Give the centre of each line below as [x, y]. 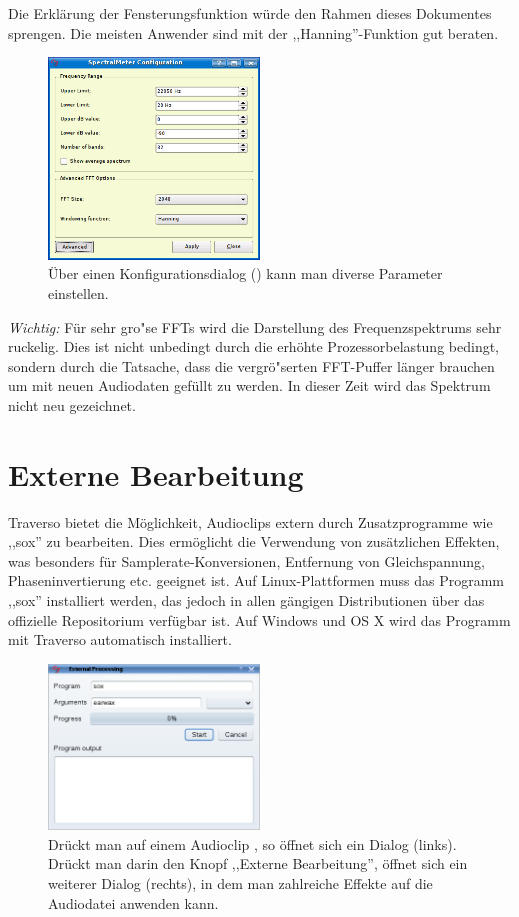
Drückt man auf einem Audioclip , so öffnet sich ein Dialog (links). [252, 843]
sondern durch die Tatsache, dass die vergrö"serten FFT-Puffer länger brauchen [251, 365]
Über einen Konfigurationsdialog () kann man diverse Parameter [245, 273]
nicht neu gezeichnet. [72, 404]
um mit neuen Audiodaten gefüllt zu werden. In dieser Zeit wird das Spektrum [249, 385]
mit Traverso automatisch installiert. [120, 639]
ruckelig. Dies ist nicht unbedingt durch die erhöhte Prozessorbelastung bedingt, [254, 346]
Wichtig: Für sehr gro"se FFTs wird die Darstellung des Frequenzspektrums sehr [255, 326]
